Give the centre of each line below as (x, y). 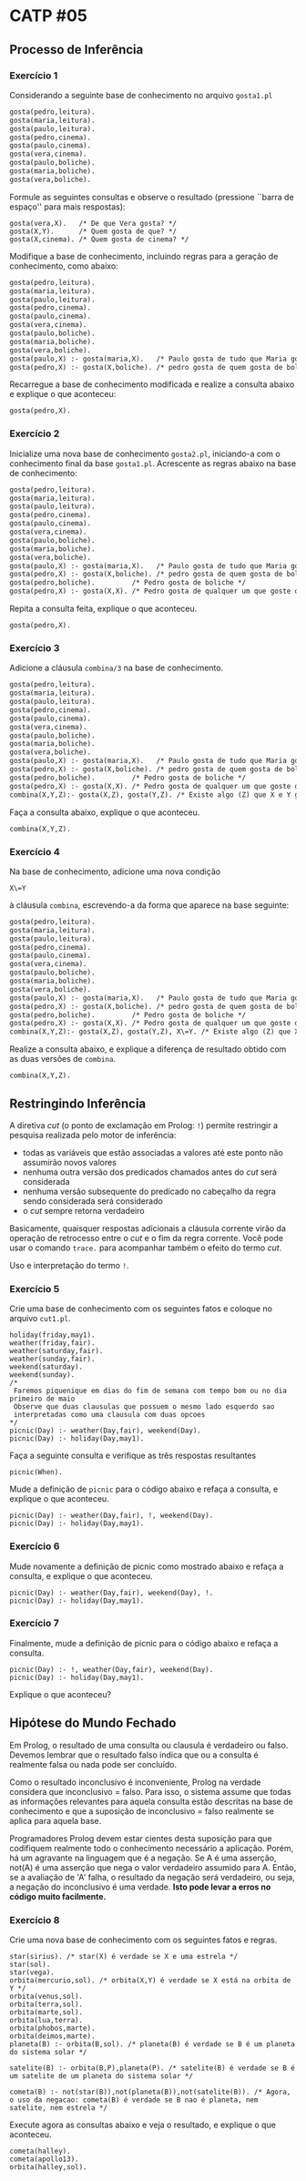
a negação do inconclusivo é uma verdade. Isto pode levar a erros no (140, 1887)
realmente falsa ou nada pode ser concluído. (93, 1764)
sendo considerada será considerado (93, 1201)
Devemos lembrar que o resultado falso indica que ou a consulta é (134, 1755)
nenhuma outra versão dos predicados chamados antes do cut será (150, 1172)
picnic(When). (36, 1473)
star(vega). (32, 1972)
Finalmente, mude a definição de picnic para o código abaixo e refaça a (144, 1643)
